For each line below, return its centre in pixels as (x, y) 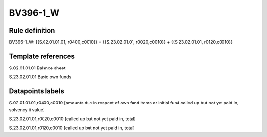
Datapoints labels (37, 91)
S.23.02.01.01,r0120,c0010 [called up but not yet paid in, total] (72, 128)
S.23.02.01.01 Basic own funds (40, 77)
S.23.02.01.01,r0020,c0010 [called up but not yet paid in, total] (72, 119)
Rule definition (32, 30)
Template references (42, 56)
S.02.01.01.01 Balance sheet (37, 68)
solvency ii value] (27, 110)
